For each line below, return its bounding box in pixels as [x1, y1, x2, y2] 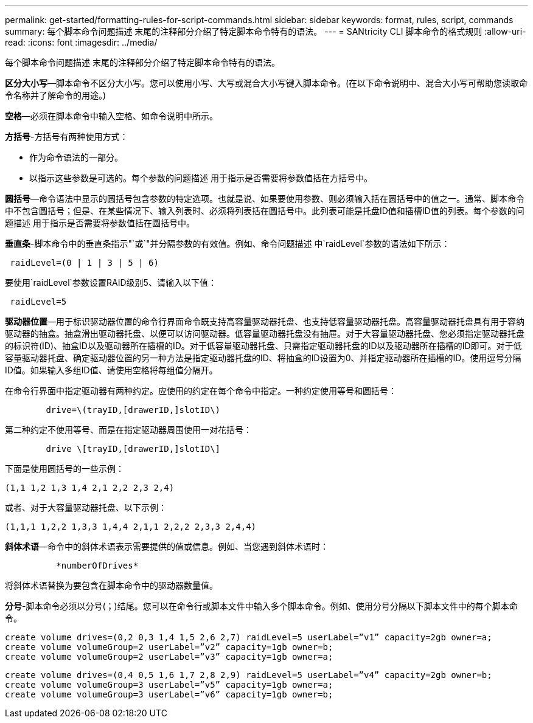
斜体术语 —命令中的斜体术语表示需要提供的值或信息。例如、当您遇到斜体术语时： [5, 541, 329, 552]
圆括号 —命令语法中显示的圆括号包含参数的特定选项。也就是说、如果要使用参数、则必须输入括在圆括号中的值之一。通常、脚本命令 [5, 193, 524, 204]
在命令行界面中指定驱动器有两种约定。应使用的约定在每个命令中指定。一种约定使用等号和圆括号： [5, 386, 397, 396]
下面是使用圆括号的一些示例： [5, 463, 124, 474]
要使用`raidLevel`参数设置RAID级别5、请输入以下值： [5, 277, 217, 288]
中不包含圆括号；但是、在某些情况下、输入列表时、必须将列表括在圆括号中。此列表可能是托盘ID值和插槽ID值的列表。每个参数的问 [5, 206, 524, 216]
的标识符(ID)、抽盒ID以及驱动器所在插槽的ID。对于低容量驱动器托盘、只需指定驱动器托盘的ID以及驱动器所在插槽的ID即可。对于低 [5, 341, 522, 351]
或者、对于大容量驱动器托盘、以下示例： [5, 502, 167, 513]
